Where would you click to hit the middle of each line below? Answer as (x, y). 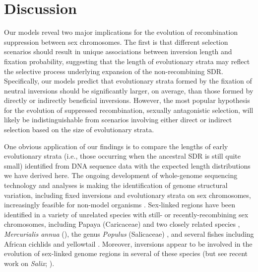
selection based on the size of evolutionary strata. (79, 130)
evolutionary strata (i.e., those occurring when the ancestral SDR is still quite (122, 156)
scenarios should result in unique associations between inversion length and (118, 51)
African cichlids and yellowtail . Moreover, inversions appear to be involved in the (128, 243)
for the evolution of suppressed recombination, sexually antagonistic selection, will (129, 110)
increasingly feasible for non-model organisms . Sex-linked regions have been (120, 205)
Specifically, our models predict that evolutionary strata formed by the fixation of (128, 81)
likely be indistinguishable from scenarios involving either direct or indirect (118, 120)
